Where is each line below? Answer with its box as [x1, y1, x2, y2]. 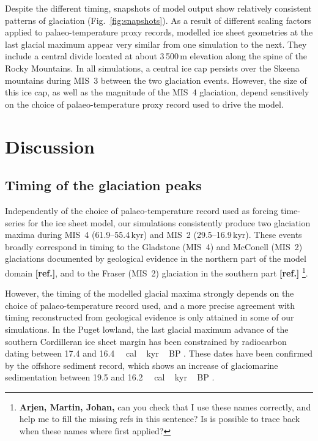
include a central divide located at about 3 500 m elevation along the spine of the [5, 50, 308, 62]
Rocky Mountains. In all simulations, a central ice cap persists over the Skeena [5, 61, 300, 74]
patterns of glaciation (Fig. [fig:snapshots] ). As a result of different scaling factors [5, 13, 311, 26]
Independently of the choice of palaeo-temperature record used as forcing [5, 204, 278, 217]
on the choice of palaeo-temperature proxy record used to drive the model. [5, 97, 284, 110]
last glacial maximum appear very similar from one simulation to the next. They [5, 37, 307, 50]
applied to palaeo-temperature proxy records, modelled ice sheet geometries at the [5, 26, 313, 39]
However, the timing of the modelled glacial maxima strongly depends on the [5, 287, 294, 300]
